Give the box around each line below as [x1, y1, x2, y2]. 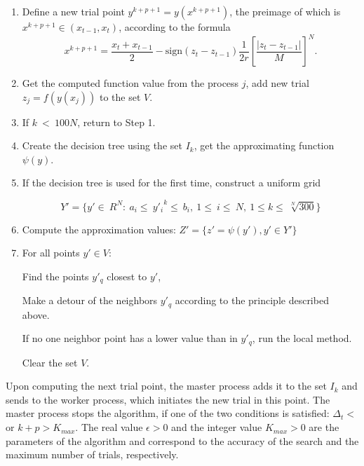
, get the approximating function [194, 138, 335, 153]
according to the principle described [175, 293, 329, 308]
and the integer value [171, 420, 262, 434]
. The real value [75, 420, 143, 434]
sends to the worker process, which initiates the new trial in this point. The [6, 392, 330, 406]
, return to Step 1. [77, 114, 156, 129]
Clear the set [22, 355, 78, 369]
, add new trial [245, 76, 309, 90]
